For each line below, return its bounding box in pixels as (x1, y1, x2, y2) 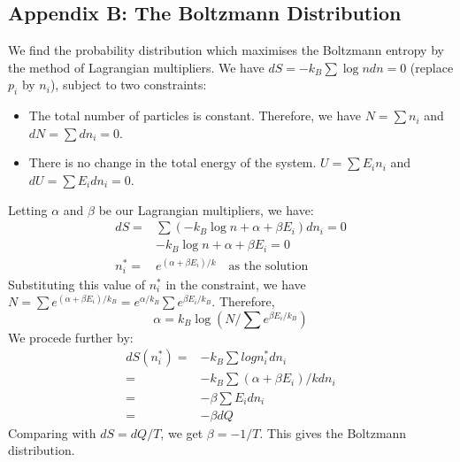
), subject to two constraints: (50, 75, 207, 94)
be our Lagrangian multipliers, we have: (98, 200, 314, 219)
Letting (8, 200, 48, 219)
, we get (160, 423, 203, 442)
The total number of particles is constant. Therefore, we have (28, 106, 362, 125)
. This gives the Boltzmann (259, 423, 407, 442)
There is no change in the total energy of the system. (28, 153, 317, 172)
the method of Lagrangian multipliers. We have (8, 58, 264, 76)
